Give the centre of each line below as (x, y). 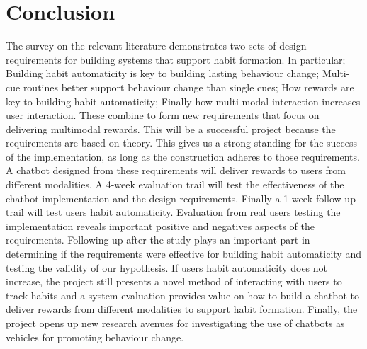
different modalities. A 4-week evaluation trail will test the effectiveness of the (175, 184)
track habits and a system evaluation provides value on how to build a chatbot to (182, 295)
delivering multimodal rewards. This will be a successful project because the (171, 128)
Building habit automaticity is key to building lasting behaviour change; (163, 73)
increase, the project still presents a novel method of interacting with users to (174, 281)
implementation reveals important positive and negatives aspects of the (160, 225)
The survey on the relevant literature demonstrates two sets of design (156, 46)
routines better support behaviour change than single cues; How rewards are (188, 87)
